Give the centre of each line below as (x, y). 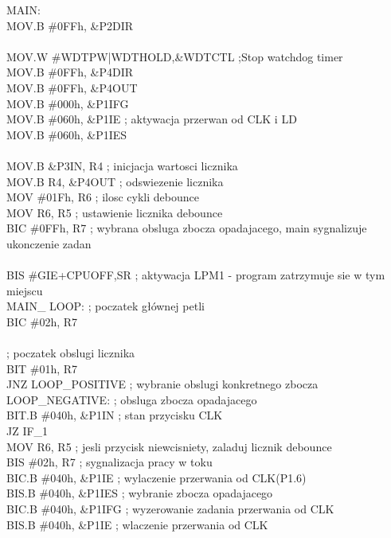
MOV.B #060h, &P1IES (67, 134)
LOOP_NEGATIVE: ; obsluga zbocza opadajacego (132, 399)
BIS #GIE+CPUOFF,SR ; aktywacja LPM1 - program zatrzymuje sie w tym (196, 275)
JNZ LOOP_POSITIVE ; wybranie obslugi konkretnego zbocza (162, 384)
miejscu (25, 290)
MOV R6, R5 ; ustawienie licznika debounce (115, 212)
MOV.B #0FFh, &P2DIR (70, 25)
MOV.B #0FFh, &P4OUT (72, 87)
